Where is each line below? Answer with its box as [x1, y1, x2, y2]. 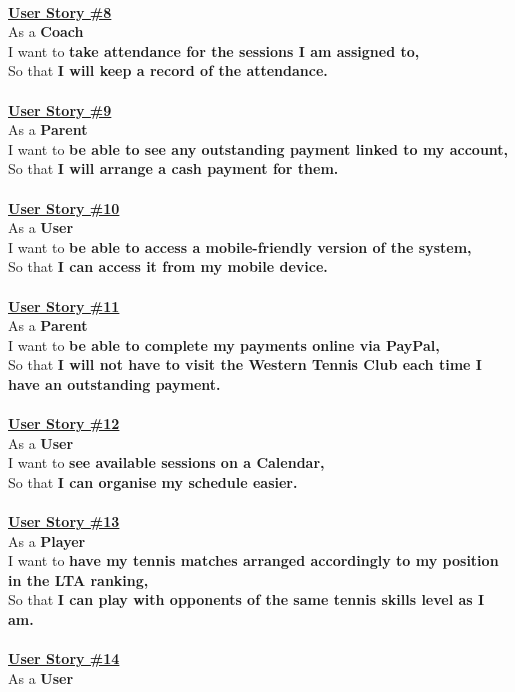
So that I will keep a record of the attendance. [8, 60, 328, 81]
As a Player [8, 530, 86, 551]
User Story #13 [8, 511, 120, 532]
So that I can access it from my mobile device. [8, 256, 328, 277]
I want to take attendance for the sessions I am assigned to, [8, 40, 420, 61]
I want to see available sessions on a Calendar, [8, 452, 325, 473]
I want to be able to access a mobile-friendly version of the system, [8, 236, 472, 257]
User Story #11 [8, 295, 120, 316]
